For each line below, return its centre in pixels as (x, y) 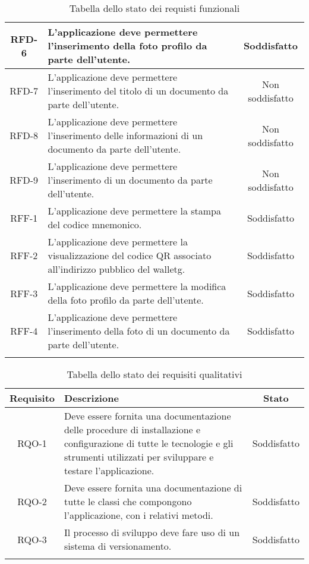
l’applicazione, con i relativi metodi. (139, 515)
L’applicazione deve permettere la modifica (137, 286)
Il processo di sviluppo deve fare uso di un (152, 532)
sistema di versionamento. (118, 546)
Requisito (32, 398)
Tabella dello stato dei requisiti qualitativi (154, 374)
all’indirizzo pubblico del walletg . (116, 269)
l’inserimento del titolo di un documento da (138, 91)
